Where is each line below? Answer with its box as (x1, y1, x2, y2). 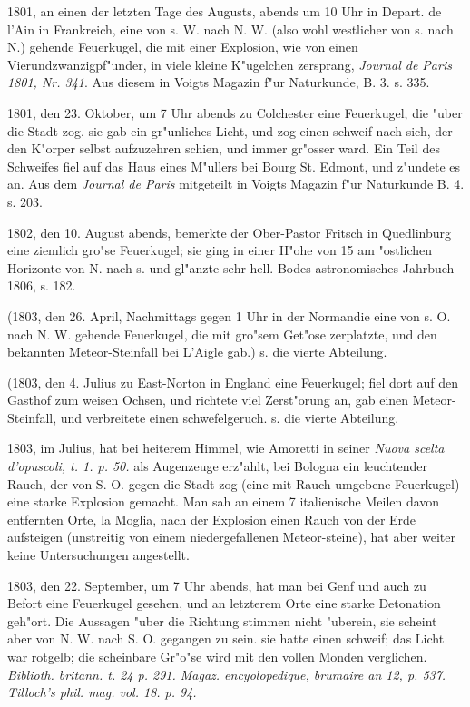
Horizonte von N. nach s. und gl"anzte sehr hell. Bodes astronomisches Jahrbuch (7, 258, 455, 277)
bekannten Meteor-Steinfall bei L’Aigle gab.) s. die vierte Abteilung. (7, 342, 387, 361)
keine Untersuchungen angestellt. (7, 545, 190, 565)
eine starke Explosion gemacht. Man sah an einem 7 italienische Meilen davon (7, 492, 440, 511)
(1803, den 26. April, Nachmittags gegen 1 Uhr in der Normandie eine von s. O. (7, 306, 451, 325)
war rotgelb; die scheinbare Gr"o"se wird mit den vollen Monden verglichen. (7, 647, 427, 665)
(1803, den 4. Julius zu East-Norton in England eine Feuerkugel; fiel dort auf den (7, 372, 458, 391)
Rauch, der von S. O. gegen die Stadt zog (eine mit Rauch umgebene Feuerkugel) (7, 474, 460, 493)
